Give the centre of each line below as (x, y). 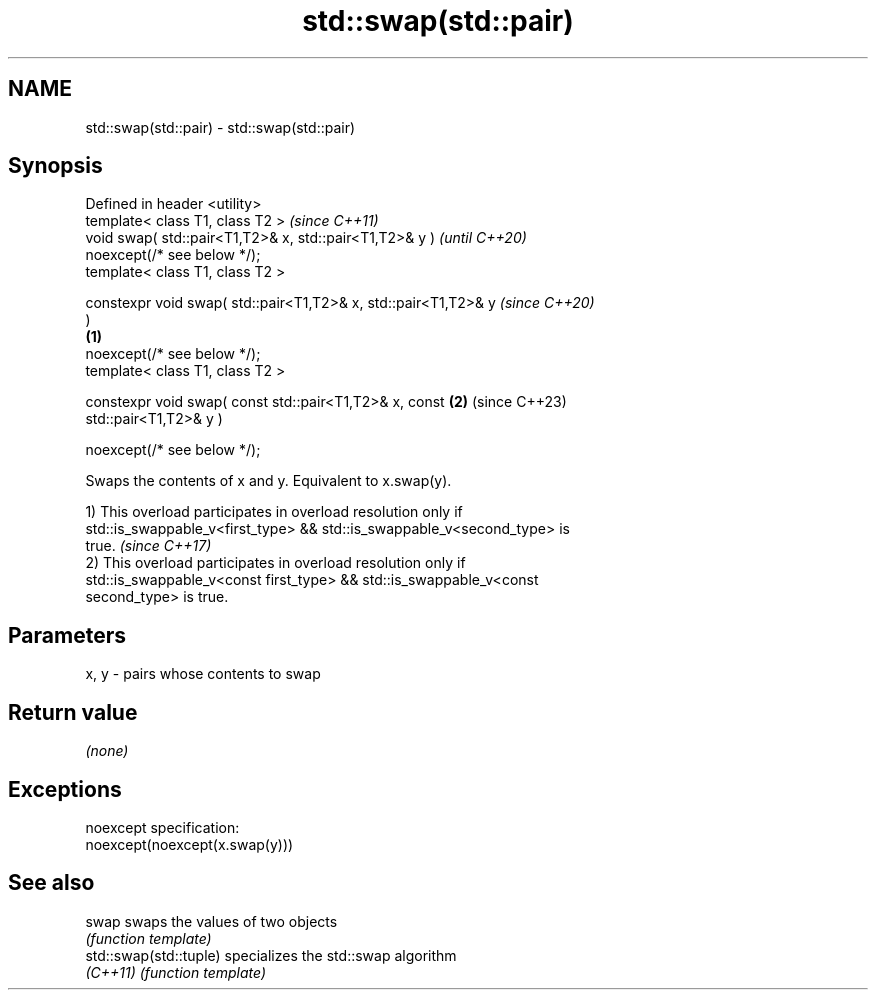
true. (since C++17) (148, 546)
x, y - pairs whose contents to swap (203, 674)
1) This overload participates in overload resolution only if (274, 512)
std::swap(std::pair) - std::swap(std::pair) (220, 127)
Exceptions (65, 789)
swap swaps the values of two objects (211, 921)
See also (51, 883)
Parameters (67, 635)
